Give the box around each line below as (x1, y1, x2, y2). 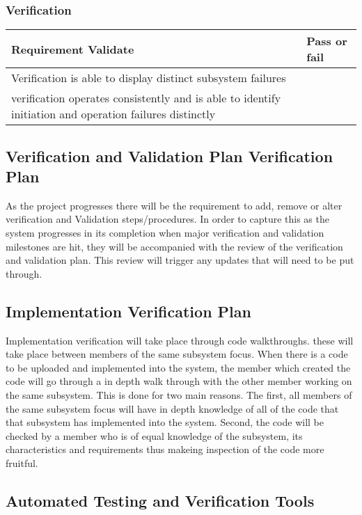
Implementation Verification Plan (6, 300, 251, 322)
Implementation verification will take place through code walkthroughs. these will (6, 333, 354, 347)
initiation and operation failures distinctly (11, 106, 216, 122)
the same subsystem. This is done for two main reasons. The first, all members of (6, 387, 352, 402)
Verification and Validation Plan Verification (6, 145, 333, 166)
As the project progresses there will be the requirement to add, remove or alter (6, 198, 343, 212)
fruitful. (6, 455, 38, 470)
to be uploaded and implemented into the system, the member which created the (6, 360, 351, 374)
